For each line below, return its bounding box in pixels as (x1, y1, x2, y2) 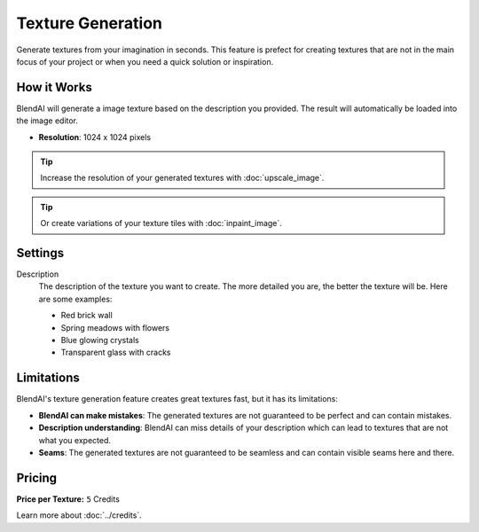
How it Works (16, 80, 92, 95)
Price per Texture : (16, 493, 84, 505)
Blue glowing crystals (60, 335, 139, 346)
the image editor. (16, 115, 79, 126)
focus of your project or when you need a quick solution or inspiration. (16, 56, 274, 66)
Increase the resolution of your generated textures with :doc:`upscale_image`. (40, 173, 325, 184)
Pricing (16, 470, 58, 485)
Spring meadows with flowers (60, 322, 170, 332)
